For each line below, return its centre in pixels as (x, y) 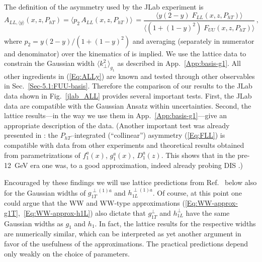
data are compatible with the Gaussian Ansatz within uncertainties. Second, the (128, 105)
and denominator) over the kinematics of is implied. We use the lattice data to (125, 53)
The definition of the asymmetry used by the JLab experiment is (104, 7)
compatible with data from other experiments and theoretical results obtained (124, 145)
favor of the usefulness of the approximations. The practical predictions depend (126, 243)
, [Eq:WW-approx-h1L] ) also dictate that (82, 212)
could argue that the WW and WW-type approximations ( (95, 203)
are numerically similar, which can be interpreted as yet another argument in (123, 234)
